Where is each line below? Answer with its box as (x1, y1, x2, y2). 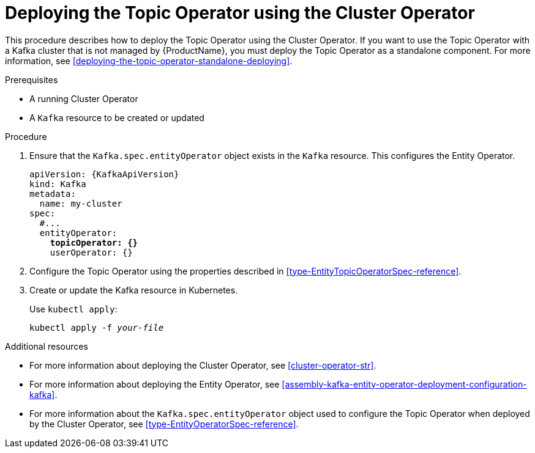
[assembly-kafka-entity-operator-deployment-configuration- (282, 378, 527, 389)
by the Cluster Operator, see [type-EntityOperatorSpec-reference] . (29, 418, 299, 429)
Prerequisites (5, 74, 58, 85)
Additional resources (5, 341, 88, 352)
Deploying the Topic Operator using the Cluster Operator (5, 2, 475, 23)
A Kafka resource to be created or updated (29, 112, 204, 123)
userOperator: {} (50, 247, 133, 257)
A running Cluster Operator (29, 93, 138, 104)
